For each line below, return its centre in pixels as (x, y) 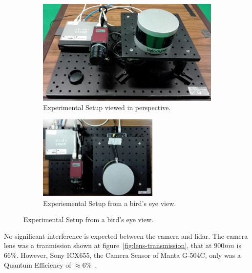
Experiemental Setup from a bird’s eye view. (110, 203)
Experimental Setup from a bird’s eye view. (89, 219)
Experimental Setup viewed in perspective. (107, 107)
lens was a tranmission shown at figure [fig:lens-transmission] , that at (108, 245)
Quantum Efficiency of (38, 264)
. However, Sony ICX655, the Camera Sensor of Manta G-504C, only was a (128, 255)
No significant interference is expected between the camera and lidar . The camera (126, 236)
